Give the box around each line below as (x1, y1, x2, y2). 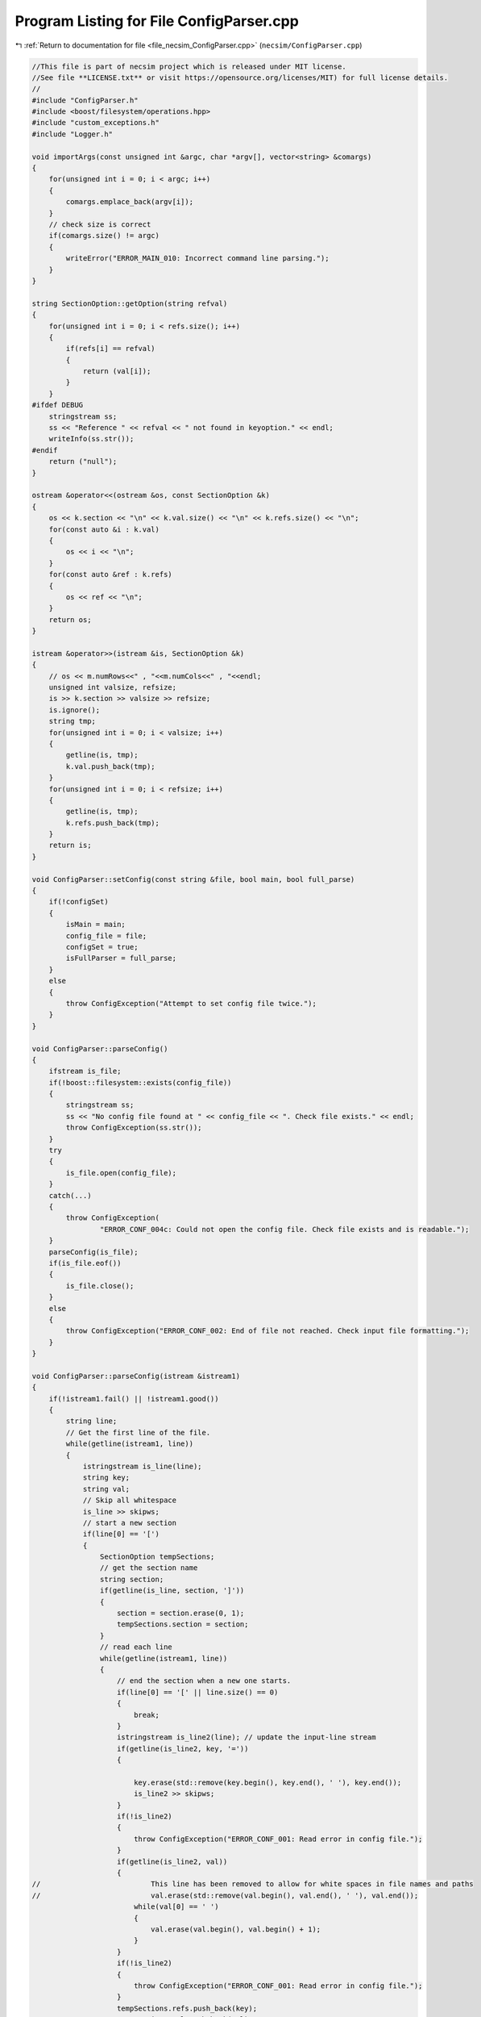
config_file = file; (65, 931, 147, 940)
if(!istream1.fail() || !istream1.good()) (48, 1394, 219, 1403)
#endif (31, 445, 58, 455)
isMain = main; (65, 920, 126, 929)
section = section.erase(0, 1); (117, 1609, 245, 1618)
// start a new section (82, 1518, 177, 1527)
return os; (48, 615, 92, 624)
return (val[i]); (82, 367, 151, 376)
